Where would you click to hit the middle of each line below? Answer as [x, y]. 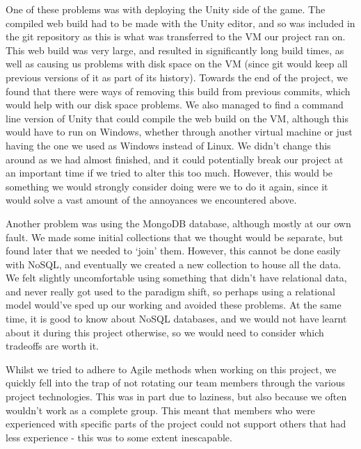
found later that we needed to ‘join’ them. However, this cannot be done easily [173, 251]
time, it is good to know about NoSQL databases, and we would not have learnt [176, 319]
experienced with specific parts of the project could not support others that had [176, 424]
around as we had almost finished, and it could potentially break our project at [175, 159]
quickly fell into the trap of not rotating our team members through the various [176, 383]
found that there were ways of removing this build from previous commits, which [178, 91]
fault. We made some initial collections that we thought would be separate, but [175, 237]
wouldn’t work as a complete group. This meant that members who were [160, 410]
